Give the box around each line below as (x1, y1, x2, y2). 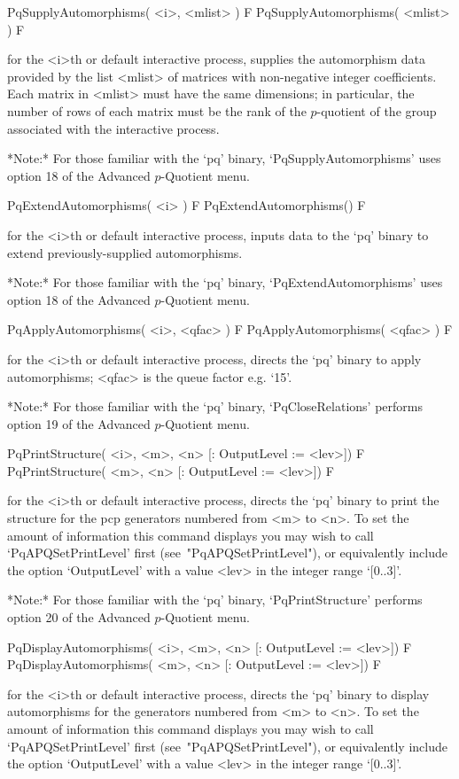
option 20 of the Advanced (7, 608, 151, 627)
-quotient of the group (316, 101, 437, 120)
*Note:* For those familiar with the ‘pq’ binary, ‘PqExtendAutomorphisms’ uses (7, 273, 443, 292)
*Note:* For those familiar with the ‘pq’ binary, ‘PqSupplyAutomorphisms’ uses (7, 149, 441, 167)
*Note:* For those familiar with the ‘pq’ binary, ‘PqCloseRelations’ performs (7, 397, 423, 416)
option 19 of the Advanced (7, 414, 151, 432)
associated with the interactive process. (7, 119, 220, 137)
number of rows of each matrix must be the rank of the (7, 101, 307, 120)
